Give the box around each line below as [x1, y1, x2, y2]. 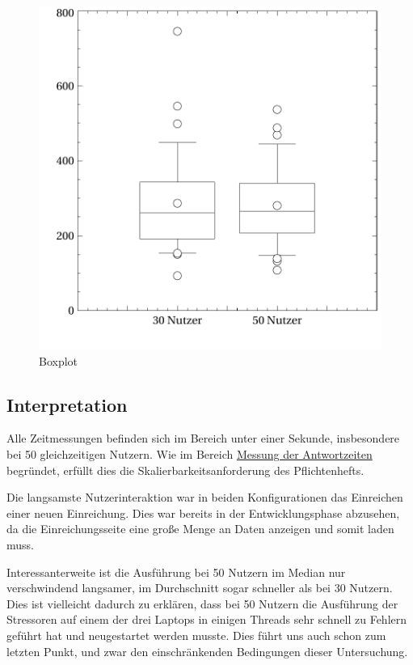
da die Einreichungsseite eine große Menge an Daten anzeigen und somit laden [6, 520, 394, 537]
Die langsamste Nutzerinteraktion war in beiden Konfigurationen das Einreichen [6, 489, 403, 506]
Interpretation [6, 392, 128, 417]
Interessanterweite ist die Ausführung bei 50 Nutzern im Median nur [6, 563, 346, 580]
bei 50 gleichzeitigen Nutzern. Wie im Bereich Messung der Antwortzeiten [6, 445, 373, 462]
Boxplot [39, 352, 78, 369]
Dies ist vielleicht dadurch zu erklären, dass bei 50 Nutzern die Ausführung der [6, 595, 398, 612]
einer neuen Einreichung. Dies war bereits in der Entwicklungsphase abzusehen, [6, 504, 400, 521]
